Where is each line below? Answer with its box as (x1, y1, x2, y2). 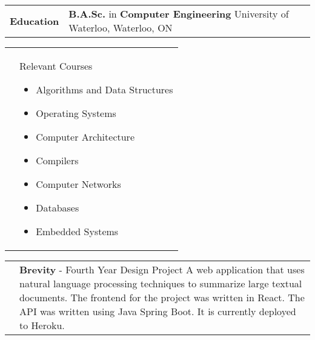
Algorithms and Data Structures (36, 82, 173, 96)
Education (10, 13, 59, 28)
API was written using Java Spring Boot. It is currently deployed (19, 304, 296, 318)
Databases (36, 201, 79, 215)
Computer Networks (36, 177, 121, 191)
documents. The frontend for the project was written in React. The (19, 290, 305, 304)
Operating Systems (36, 106, 116, 120)
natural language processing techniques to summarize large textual (19, 276, 302, 290)
